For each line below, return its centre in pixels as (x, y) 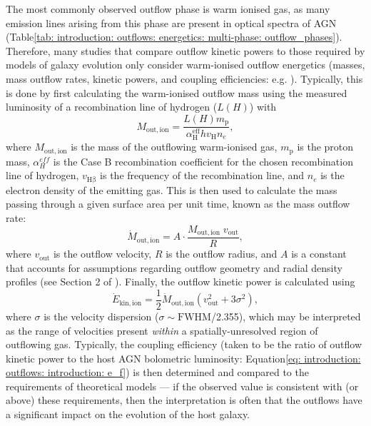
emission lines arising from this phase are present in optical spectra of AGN (171, 22)
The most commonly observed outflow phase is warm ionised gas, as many (168, 9)
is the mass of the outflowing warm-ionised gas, (174, 147)
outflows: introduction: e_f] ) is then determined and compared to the (157, 372)
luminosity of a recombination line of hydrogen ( (112, 107)
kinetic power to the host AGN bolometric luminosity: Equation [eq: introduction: (183, 358)
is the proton (325, 147)
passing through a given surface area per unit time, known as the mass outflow (178, 204)
